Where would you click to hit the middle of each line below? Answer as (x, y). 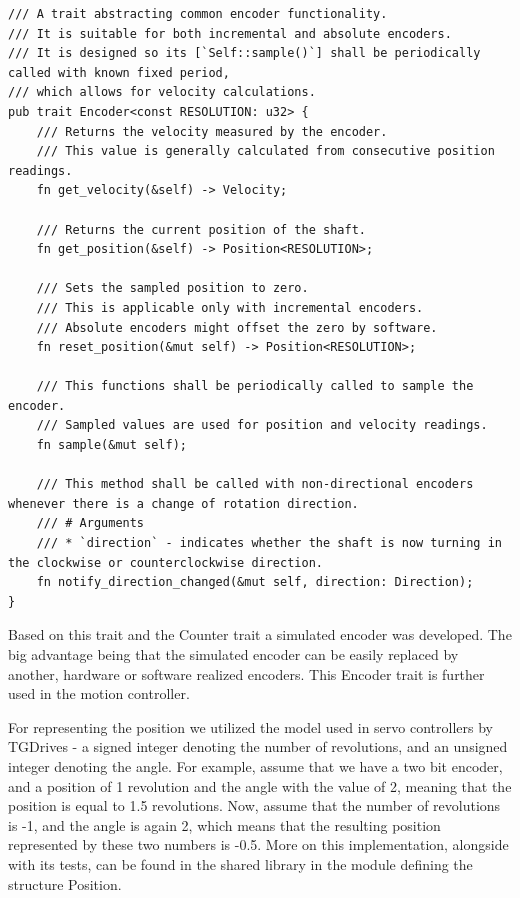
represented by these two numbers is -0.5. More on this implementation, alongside (258, 844)
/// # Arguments (90, 523)
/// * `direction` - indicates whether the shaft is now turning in (269, 543)
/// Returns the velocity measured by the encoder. (212, 131)
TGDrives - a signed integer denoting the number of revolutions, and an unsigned (258, 746)
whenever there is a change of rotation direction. (183, 503)
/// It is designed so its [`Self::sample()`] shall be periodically (244, 53)
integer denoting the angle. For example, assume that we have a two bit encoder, (255, 765)
